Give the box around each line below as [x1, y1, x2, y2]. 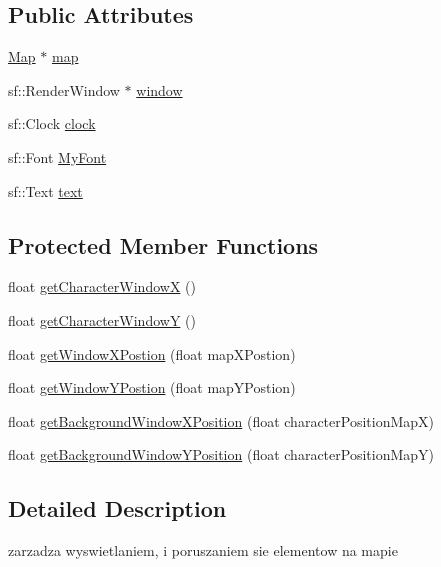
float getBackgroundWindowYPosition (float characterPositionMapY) [8, 444, 434, 465]
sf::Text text [8, 180, 83, 201]
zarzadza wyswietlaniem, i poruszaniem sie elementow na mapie [8, 540, 398, 561]
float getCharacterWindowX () [8, 276, 196, 297]
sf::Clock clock [8, 113, 96, 134]
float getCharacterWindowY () [8, 309, 196, 330]
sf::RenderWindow [8, 79, 120, 100]
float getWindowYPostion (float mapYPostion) [8, 377, 296, 398]
